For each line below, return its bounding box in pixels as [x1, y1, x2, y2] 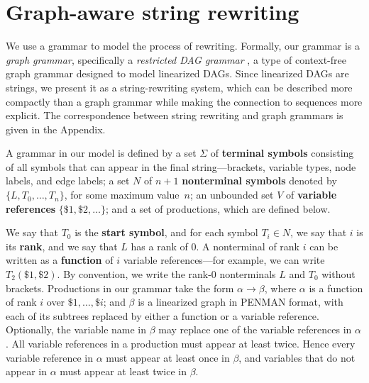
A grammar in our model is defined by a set [6, 145, 197, 160]
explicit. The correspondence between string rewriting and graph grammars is [6, 108, 343, 123]
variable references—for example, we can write [123, 252, 325, 267]
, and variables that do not [238, 350, 356, 365]
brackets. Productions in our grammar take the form [6, 280, 234, 295]
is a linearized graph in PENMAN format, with [138, 294, 343, 309]
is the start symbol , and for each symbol [75, 225, 258, 240]
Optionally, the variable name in [6, 322, 147, 337]
